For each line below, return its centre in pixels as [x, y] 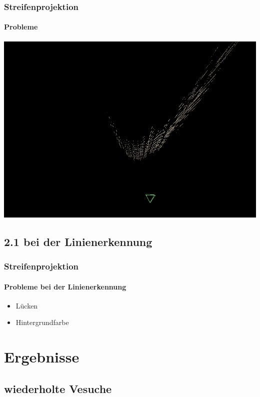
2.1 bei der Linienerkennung [78, 241]
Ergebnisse [42, 357]
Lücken [27, 305]
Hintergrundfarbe [42, 322]
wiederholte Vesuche [58, 388]
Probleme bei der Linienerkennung [65, 286]
